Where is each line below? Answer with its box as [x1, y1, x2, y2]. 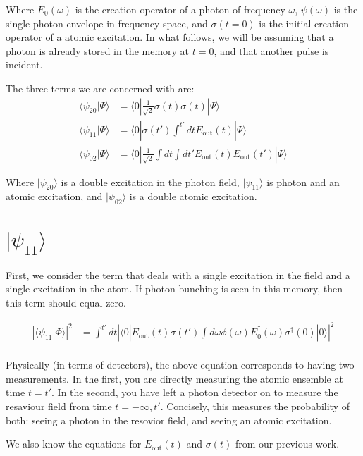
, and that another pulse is [214, 43, 329, 58]
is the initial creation [259, 16, 350, 30]
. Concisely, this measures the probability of [160, 398, 350, 413]
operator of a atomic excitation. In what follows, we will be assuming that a [6, 30, 334, 44]
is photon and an [266, 174, 340, 189]
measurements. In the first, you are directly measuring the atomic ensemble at [6, 371, 343, 386]
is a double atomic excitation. [129, 189, 257, 204]
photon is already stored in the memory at [6, 43, 190, 58]
